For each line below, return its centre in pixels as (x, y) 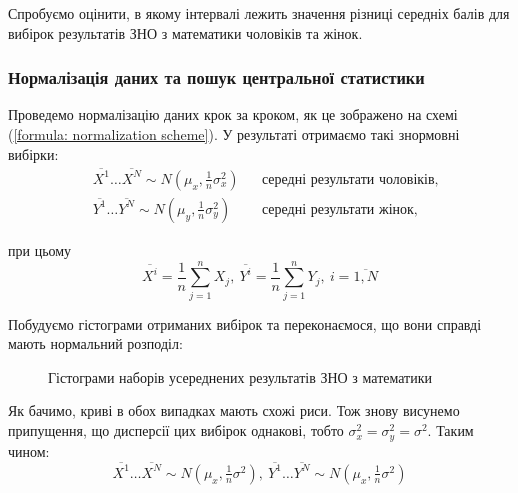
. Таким (450, 430)
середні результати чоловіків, (350, 179)
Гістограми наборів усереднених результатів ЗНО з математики (240, 376)
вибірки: (33, 153)
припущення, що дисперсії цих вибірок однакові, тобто (176, 430)
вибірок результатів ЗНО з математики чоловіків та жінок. (185, 32)
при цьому (40, 249)
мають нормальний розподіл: (95, 343)
